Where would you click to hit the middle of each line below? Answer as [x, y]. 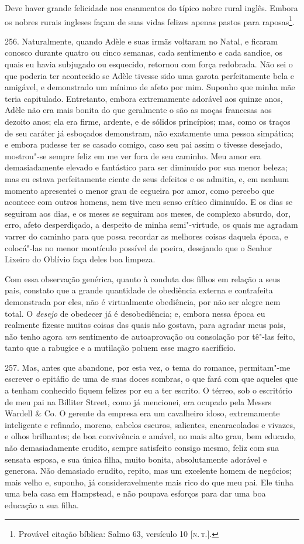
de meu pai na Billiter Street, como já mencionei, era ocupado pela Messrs [138, 401]
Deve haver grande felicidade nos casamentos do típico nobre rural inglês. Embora [151, 8]
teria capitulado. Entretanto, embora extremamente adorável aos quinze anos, [144, 98]
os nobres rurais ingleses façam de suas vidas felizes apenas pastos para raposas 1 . [150, 20]
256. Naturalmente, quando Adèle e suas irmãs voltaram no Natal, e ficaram [141, 41]
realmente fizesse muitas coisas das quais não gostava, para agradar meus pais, [145, 325]
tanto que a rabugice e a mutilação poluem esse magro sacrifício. [120, 348]
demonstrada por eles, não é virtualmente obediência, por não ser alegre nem [143, 301]
